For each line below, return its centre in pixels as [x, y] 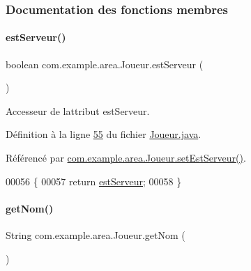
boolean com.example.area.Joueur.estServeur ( [105, 64]
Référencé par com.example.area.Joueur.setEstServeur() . [126, 158]
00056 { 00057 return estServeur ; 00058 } [94, 181]
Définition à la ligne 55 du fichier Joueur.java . [104, 134]
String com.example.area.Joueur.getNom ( [96, 235]
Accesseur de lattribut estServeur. [78, 110]
